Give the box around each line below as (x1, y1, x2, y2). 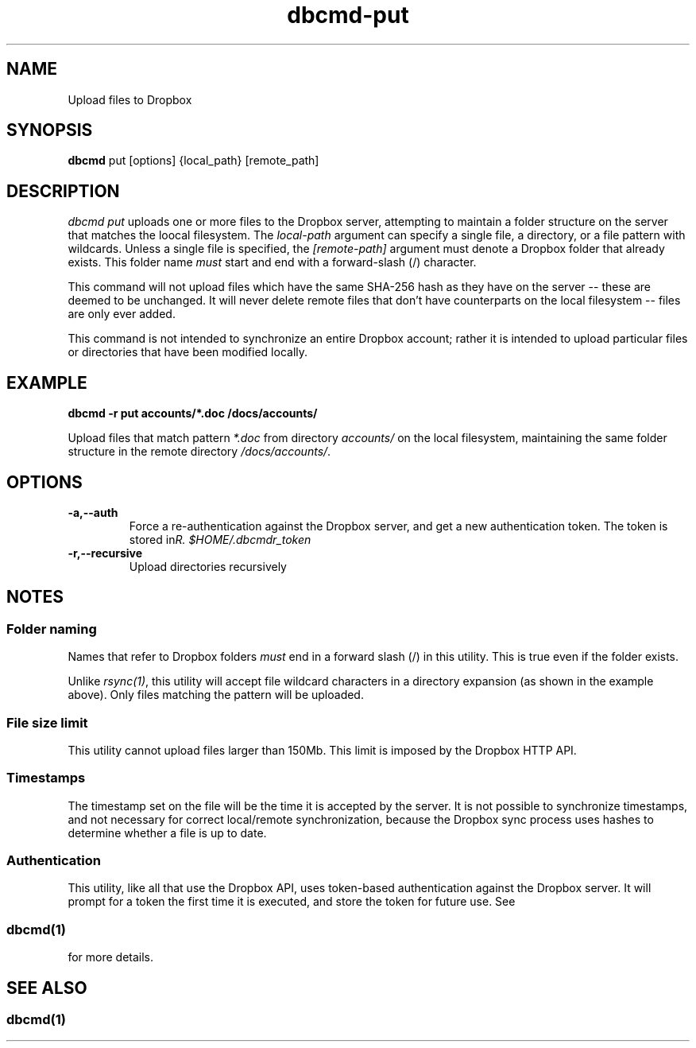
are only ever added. (68, 307, 176, 321)
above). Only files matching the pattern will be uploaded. (68, 688, 364, 702)
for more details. (68, 950, 154, 965)
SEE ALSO (6, 977, 87, 998)
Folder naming (6, 620, 97, 637)
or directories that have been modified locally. (68, 345, 308, 359)
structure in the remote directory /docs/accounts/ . (68, 444, 331, 459)
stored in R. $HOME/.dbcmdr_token (129, 532, 311, 546)
